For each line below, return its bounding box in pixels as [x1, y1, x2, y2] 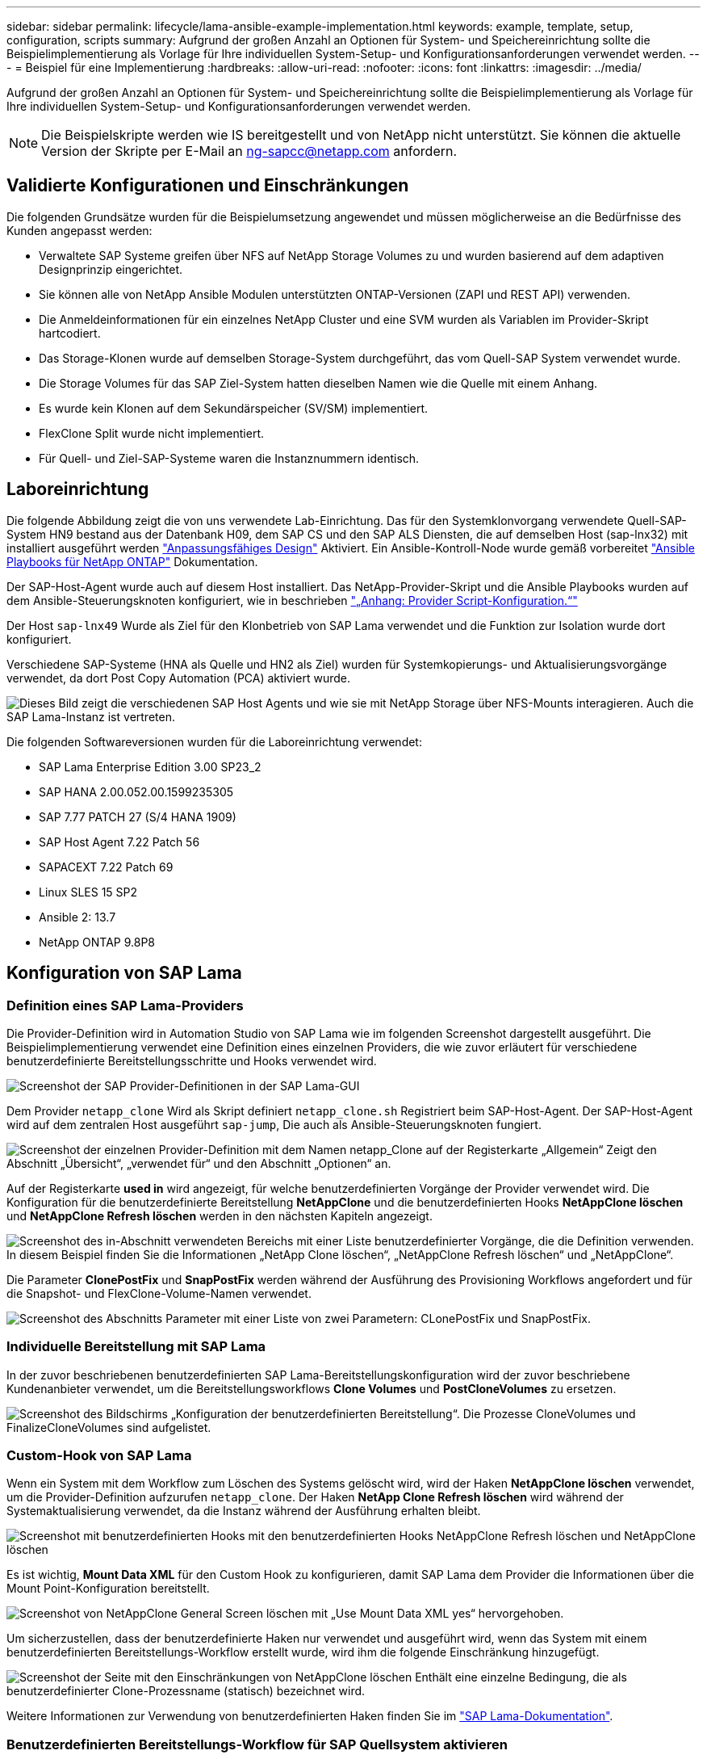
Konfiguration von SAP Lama [6, 963, 242, 984]
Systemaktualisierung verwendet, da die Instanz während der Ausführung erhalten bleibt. [6, 1504, 481, 1518]
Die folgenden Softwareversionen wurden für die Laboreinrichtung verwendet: [6, 734, 422, 749]
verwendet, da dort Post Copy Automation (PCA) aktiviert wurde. [6, 670, 350, 685]
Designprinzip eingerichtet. [39, 262, 183, 276]
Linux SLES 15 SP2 [39, 884, 138, 899]
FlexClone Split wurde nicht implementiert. [39, 426, 264, 440]
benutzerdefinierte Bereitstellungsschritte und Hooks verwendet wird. [6, 1053, 377, 1068]
